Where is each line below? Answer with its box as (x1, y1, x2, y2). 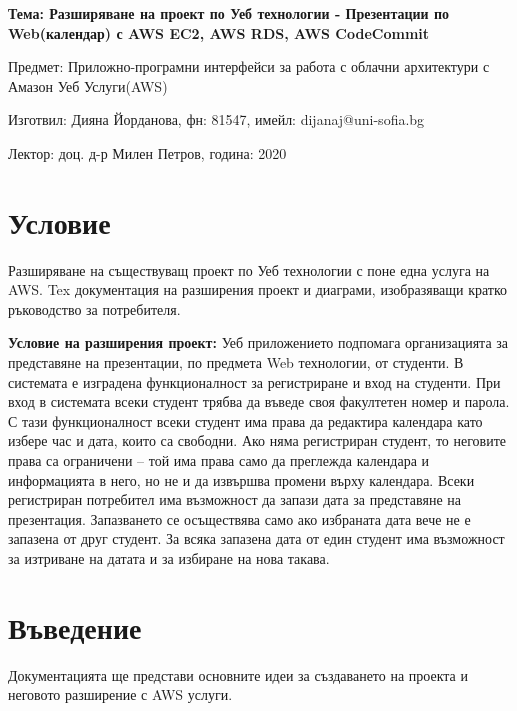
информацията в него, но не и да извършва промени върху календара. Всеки (8, 469, 475, 490)
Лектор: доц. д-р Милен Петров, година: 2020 (8, 142, 287, 163)
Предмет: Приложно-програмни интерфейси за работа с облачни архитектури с (8, 56, 490, 77)
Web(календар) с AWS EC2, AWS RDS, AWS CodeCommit (8, 22, 430, 43)
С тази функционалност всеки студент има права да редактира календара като (8, 410, 483, 431)
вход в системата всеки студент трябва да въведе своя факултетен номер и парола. (8, 391, 510, 412)
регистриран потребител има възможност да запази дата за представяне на (8, 489, 461, 510)
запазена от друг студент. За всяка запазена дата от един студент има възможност (8, 528, 505, 549)
